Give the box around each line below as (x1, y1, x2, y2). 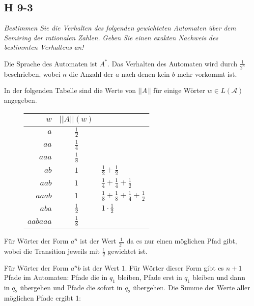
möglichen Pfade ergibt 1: (4, 293, 81, 303)
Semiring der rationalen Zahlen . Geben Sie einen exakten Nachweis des (4, 32, 219, 42)
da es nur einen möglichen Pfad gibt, (126, 236, 237, 246)
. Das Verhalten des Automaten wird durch (108, 58, 238, 68)
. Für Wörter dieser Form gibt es (125, 262, 224, 273)
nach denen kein (121, 68, 170, 79)
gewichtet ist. (108, 246, 148, 256)
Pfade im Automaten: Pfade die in (4, 272, 108, 282)
